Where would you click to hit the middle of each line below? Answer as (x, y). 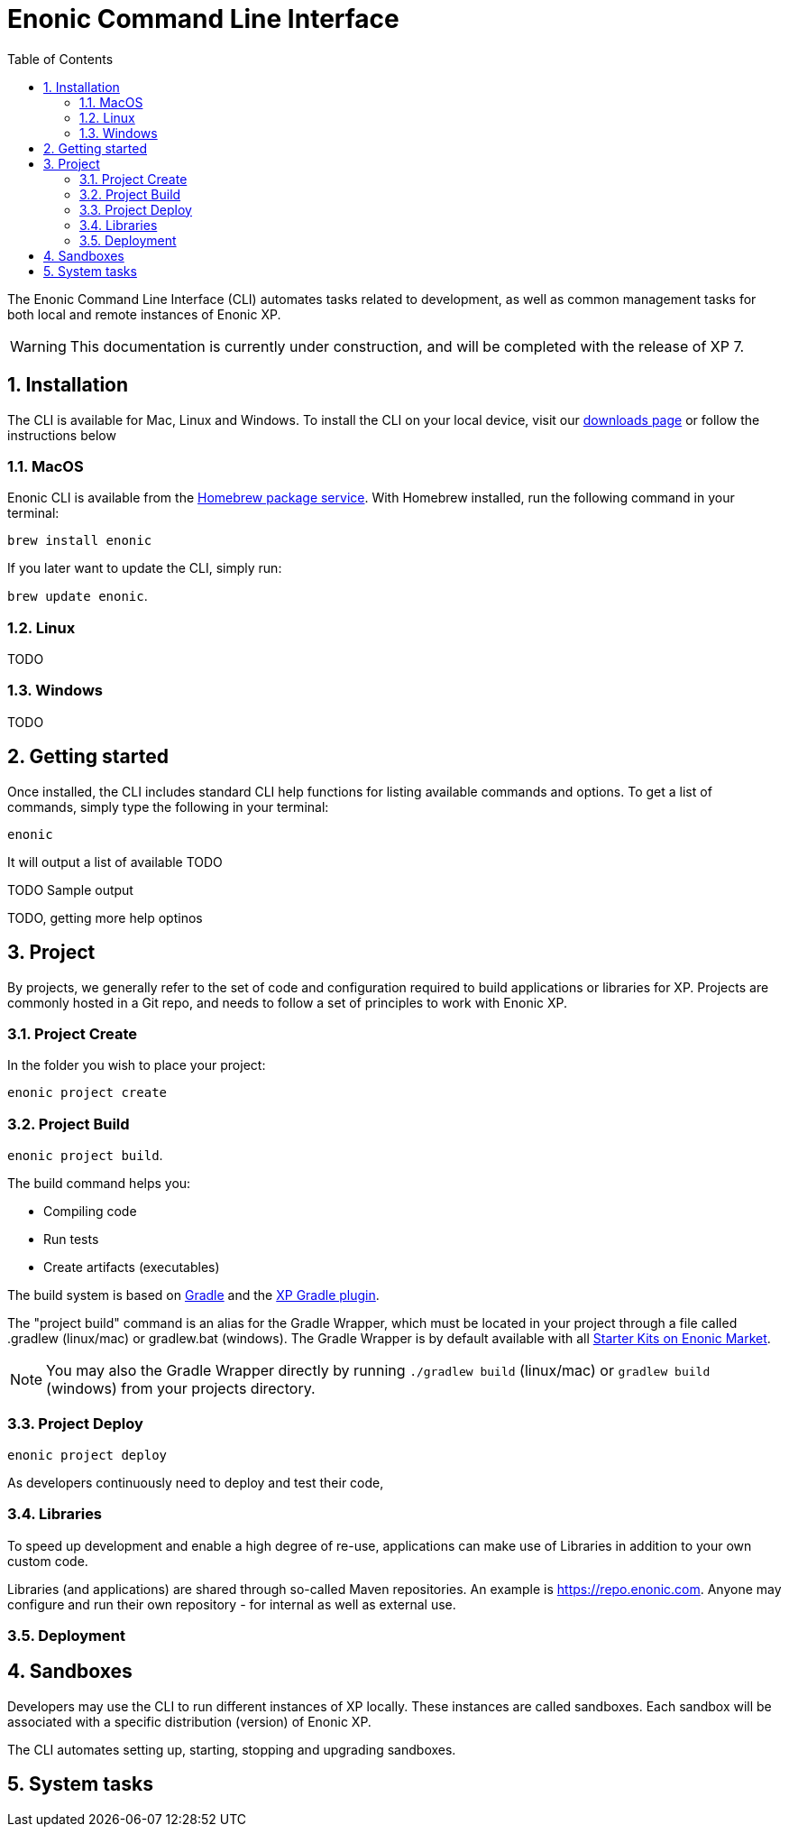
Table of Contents (60, 59)
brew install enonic (80, 541)
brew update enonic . (78, 596)
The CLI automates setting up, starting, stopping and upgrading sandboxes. (232, 1749)
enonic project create (87, 1093)
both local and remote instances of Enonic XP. (144, 314)
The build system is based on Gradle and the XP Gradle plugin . (193, 1295)
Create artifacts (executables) (132, 1267)
